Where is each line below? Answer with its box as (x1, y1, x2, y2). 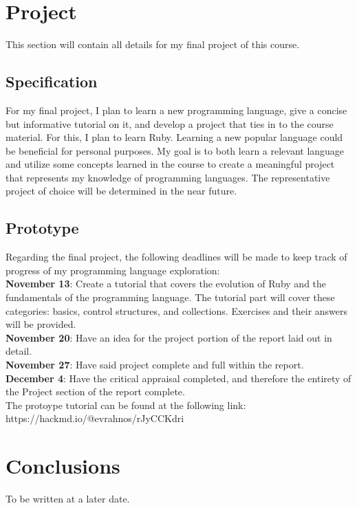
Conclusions (6, 452, 120, 480)
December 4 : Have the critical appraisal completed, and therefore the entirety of (6, 371, 351, 385)
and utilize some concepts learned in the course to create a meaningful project (6, 157, 335, 171)
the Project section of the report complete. (6, 384, 185, 399)
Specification (6, 71, 98, 92)
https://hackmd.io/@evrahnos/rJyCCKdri (6, 411, 184, 426)
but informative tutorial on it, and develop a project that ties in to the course (6, 116, 334, 131)
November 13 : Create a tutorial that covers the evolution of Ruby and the (6, 276, 327, 291)
